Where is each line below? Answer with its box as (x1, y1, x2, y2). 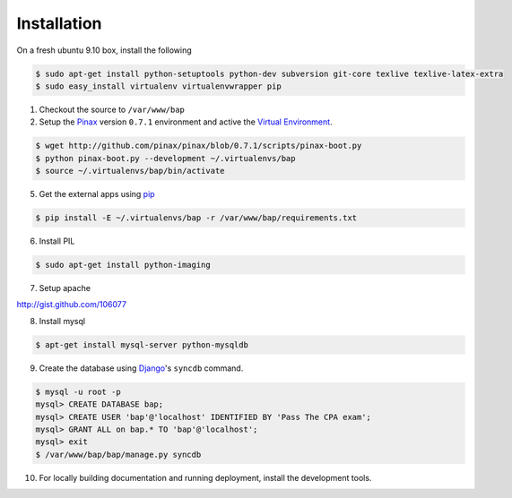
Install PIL (39, 236, 75, 246)
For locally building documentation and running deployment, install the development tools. (39, 472, 372, 483)
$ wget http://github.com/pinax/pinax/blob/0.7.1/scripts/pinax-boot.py (35, 141, 362, 151)
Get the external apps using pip (39, 189, 156, 200)
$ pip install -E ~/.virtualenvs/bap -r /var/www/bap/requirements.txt (35, 213, 358, 223)
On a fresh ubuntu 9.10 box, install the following (16, 45, 192, 56)
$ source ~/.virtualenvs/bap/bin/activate (35, 166, 225, 176)
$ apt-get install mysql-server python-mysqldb (35, 339, 248, 349)
